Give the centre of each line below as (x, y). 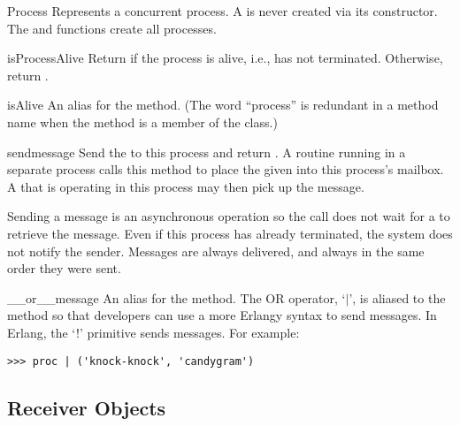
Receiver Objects (87, 407)
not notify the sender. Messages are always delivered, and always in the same (216, 251)
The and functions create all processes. (112, 28)
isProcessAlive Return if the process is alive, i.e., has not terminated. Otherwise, (225, 58)
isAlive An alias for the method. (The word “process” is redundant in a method (223, 105)
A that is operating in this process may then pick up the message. (186, 186)
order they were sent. (64, 268)
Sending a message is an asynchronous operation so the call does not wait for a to (229, 216)
